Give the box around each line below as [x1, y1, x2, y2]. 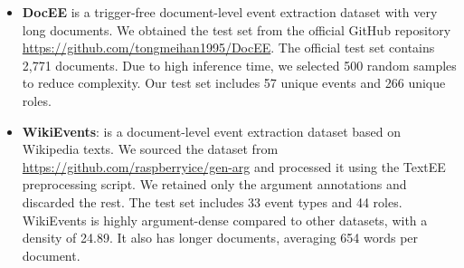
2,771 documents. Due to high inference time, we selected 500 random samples [22, 55, 457, 74]
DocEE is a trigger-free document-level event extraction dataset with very [22, 3, 438, 21]
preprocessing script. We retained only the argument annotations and [22, 175, 407, 194]
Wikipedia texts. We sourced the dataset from [22, 139, 279, 158]
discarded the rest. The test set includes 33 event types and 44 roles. [22, 192, 402, 211]
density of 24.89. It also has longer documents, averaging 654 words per [22, 228, 419, 247]
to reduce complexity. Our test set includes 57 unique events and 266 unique [22, 73, 446, 92]
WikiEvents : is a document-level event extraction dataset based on [22, 121, 402, 140]
